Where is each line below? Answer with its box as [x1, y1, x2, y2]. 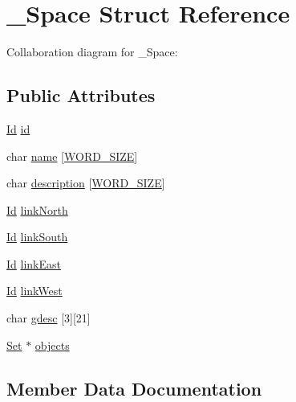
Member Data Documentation [6, 375, 262, 400]
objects [34, 336, 70, 353]
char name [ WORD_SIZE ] [6, 147, 138, 164]
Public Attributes [6, 83, 156, 108]
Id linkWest [6, 282, 63, 299]
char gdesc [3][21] [6, 310, 91, 326]
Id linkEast [6, 255, 61, 272]
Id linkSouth [6, 228, 68, 245]
